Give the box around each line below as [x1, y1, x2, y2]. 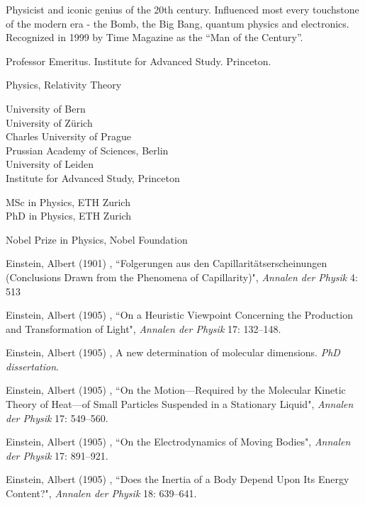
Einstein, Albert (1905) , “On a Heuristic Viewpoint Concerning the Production [6, 307, 353, 322]
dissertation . [6, 358, 59, 373]
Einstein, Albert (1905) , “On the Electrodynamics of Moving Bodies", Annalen [6, 434, 351, 449]
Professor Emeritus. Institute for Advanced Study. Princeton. [6, 53, 271, 68]
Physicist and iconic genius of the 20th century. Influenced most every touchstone [6, 2, 359, 16]
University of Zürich [6, 115, 93, 130]
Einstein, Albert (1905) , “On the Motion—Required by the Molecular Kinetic [6, 382, 346, 397]
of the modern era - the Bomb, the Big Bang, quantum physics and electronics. [6, 16, 349, 30]
